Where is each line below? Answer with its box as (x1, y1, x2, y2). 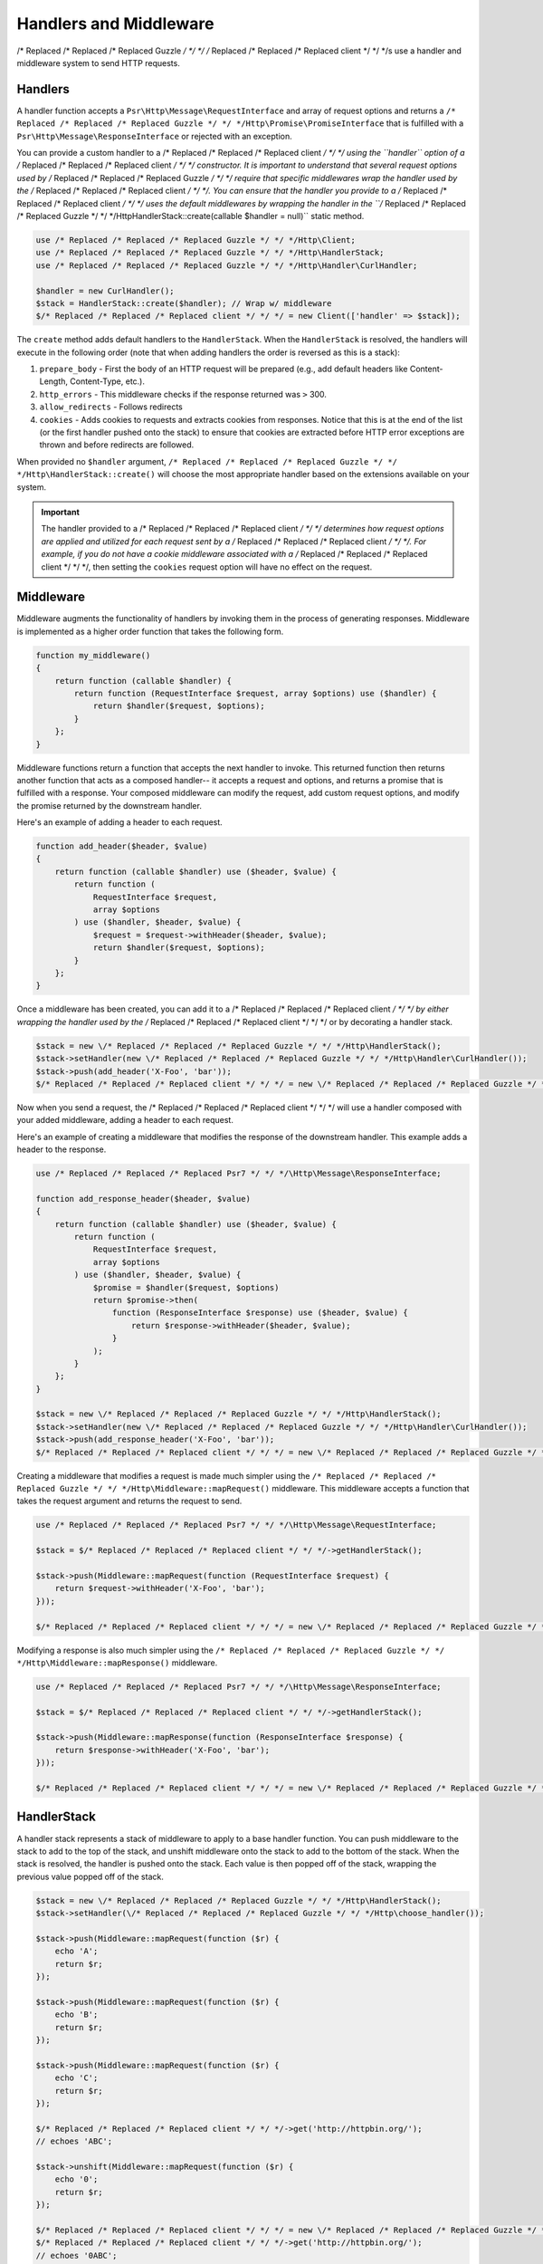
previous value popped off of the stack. (16, 1871, 165, 1882)
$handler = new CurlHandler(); (35, 285, 176, 296)
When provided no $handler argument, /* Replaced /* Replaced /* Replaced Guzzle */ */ (16, 456, 398, 466)
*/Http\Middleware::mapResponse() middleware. (16, 1657, 218, 1668)
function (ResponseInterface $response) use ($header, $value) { (111, 1308, 409, 1318)
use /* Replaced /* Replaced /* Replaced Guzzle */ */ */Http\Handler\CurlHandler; (35, 260, 418, 271)
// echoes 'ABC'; (35, 2136, 113, 2146)
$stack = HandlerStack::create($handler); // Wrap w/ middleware (35, 298, 332, 308)
